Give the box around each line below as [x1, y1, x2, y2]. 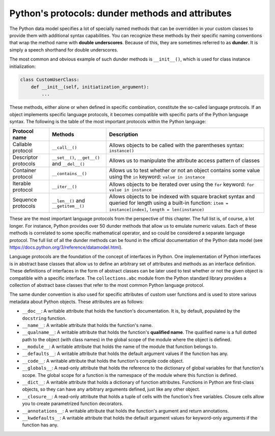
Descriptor [12, 154, 38, 161]
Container [12, 167, 37, 174]
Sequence [12, 196, 37, 203]
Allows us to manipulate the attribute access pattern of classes [109, 157, 260, 164]
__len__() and [51, 197, 85, 204]
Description [109, 131, 139, 138]
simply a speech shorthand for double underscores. [9, 46, 118, 53]
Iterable [12, 180, 31, 187]
